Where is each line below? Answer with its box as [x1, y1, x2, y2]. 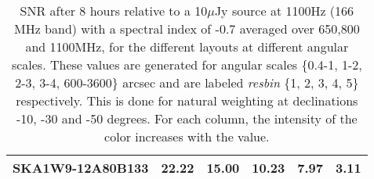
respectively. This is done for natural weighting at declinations [16, 91, 358, 109]
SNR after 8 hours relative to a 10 [20, 2, 208, 20]
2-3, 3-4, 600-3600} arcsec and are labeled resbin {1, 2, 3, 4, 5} [15, 73, 359, 91]
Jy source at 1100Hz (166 [214, 2, 354, 20]
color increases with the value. [104, 127, 270, 145]
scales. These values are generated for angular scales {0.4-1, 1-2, [11, 55, 362, 73]
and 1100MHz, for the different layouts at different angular [25, 38, 349, 55]
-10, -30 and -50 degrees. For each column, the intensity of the [16, 109, 358, 127]
